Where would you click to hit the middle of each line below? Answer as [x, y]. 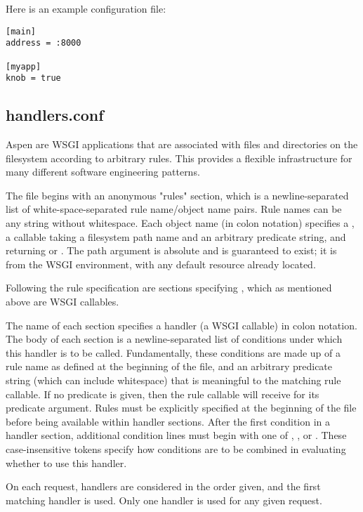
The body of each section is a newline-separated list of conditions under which [174, 339]
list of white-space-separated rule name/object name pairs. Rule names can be [174, 209]
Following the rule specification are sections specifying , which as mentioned [169, 288]
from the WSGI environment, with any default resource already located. [161, 264]
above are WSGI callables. [62, 302]
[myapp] [24, 66]
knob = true [33, 78]
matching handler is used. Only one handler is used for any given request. [164, 500]
